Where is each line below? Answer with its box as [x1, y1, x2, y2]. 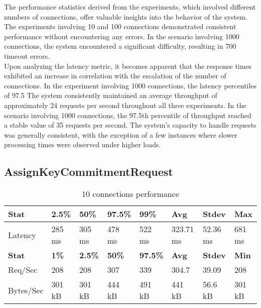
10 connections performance [82, 188, 179, 200]
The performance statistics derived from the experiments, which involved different [4, 2, 256, 12]
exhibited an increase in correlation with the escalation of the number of [4, 70, 226, 81]
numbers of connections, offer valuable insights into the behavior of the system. [4, 11, 247, 22]
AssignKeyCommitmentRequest [4, 164, 173, 179]
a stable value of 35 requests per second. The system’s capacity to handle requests [4, 120, 256, 130]
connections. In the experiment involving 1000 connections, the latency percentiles [4, 80, 257, 90]
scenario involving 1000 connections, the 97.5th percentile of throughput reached [4, 110, 251, 120]
